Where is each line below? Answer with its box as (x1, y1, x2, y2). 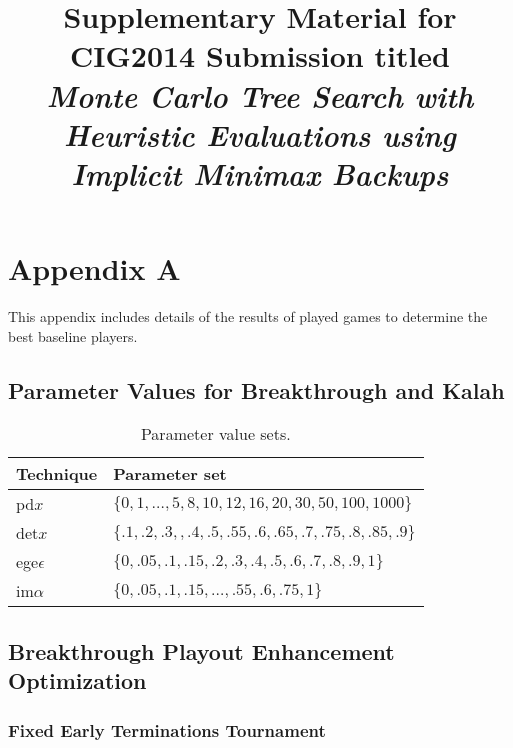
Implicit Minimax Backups (71, 152, 449, 194)
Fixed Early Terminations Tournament (8, 717, 326, 742)
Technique (16, 462, 98, 486)
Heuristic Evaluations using (64, 113, 456, 155)
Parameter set (113, 462, 227, 486)
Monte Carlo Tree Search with (46, 74, 474, 116)
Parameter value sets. (140, 422, 291, 446)
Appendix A (8, 248, 181, 289)
